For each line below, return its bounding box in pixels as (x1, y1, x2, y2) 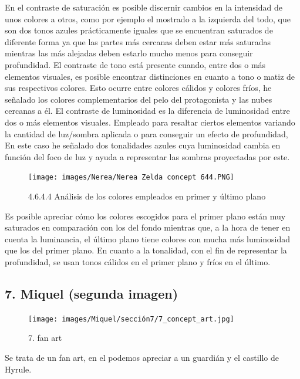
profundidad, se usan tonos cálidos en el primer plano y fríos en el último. (5, 255, 271, 268)
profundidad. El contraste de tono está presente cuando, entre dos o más (5, 58, 266, 70)
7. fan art (28, 331, 62, 344)
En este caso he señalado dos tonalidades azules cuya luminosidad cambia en (5, 139, 281, 151)
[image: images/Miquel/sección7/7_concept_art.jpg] (28, 314, 234, 323)
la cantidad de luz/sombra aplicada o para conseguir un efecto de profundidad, (5, 127, 288, 140)
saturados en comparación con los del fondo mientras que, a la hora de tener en (5, 221, 291, 234)
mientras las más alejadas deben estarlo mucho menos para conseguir (5, 47, 253, 59)
